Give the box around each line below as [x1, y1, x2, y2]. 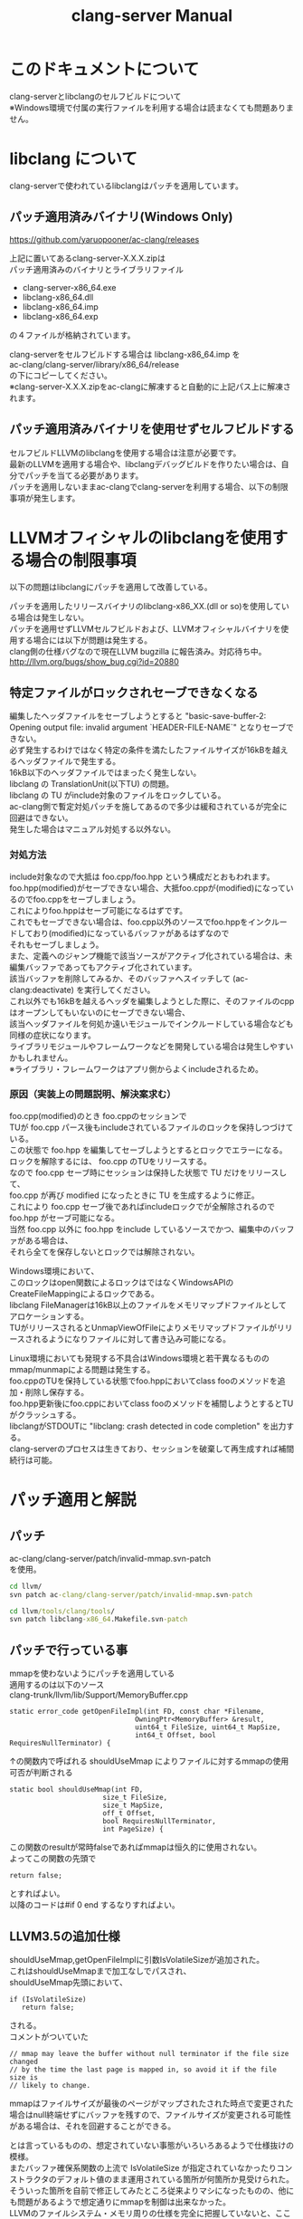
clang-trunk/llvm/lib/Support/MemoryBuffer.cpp [9, 1689, 188, 1700]
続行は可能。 [9, 1454, 57, 1465]
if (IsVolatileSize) [9, 1994, 88, 2004]
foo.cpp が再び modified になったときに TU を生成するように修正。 [9, 1190, 260, 1200]
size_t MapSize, [102, 1801, 165, 1811]
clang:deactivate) [9, 984, 75, 995]
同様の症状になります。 [9, 1029, 97, 1040]
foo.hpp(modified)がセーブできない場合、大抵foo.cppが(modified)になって [9, 882, 287, 893]
